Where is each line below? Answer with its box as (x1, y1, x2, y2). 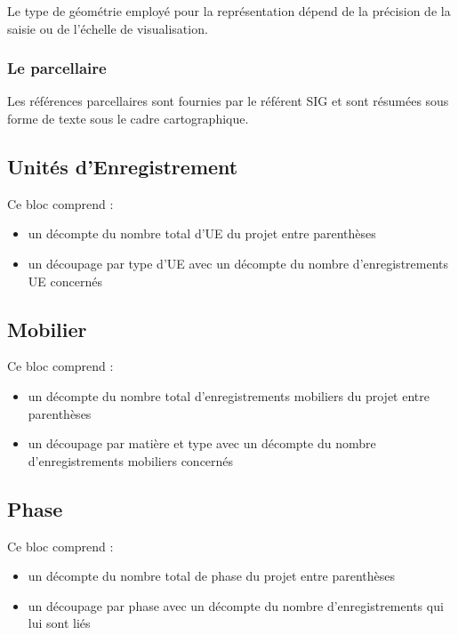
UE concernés (28, 271, 102, 290)
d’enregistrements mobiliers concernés (28, 451, 234, 470)
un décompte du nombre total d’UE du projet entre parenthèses (28, 224, 376, 243)
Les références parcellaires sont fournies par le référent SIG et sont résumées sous (7, 92, 449, 110)
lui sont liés (28, 614, 91, 632)
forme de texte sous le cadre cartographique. (7, 109, 249, 127)
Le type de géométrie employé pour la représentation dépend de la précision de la (7, 2, 451, 20)
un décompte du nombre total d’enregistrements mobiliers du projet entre (28, 386, 430, 405)
